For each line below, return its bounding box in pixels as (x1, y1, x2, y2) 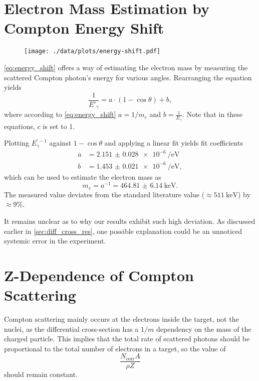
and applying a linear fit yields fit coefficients (104, 138, 243, 148)
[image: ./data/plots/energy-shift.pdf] (24, 48, 161, 55)
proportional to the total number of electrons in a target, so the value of (4, 343, 226, 353)
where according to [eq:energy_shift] (4, 109, 116, 119)
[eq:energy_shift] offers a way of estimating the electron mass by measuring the (4, 62, 248, 72)
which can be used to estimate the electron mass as (4, 171, 161, 182)
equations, (4, 120, 35, 131)
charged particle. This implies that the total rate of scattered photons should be (4, 333, 250, 344)
